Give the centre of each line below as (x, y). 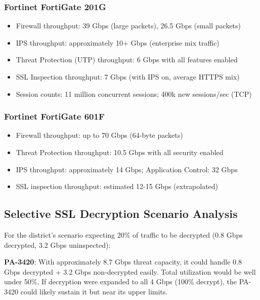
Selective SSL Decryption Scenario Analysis (121, 214)
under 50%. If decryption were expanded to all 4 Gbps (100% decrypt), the (121, 282)
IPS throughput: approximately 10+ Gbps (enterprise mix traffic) (118, 42)
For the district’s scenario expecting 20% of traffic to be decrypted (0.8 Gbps (123, 234)
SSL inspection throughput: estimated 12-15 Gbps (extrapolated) (117, 186)
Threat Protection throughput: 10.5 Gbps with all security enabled (120, 152)
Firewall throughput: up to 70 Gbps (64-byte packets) (99, 135)
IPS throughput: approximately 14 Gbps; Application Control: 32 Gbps (127, 169)
